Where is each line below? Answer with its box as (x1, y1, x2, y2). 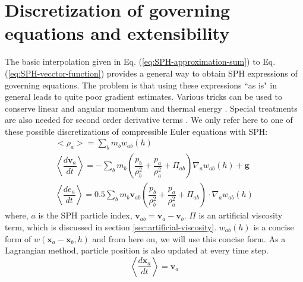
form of (5, 232, 31, 245)
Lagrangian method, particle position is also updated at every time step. (5, 244, 269, 256)
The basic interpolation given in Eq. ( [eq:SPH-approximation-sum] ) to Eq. (5, 55, 276, 68)
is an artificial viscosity (198, 209, 283, 221)
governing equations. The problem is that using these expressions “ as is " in (5, 78, 277, 91)
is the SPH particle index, (38, 209, 132, 221)
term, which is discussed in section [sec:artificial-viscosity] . (5, 220, 217, 233)
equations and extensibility (5, 21, 230, 45)
